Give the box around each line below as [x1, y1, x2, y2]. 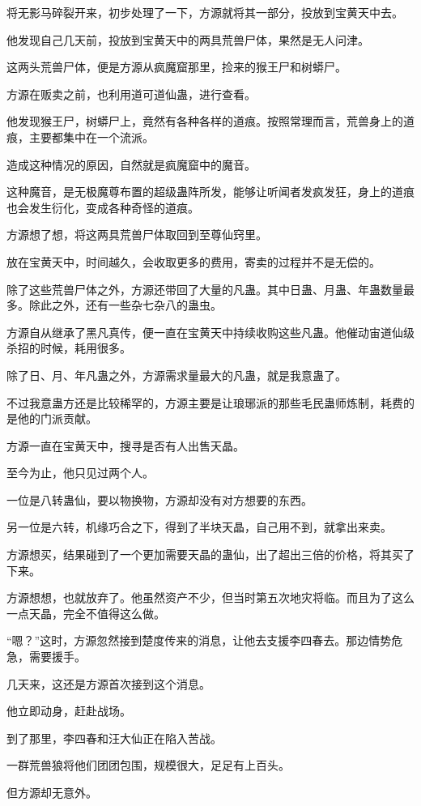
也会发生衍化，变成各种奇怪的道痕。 [6, 198, 199, 215]
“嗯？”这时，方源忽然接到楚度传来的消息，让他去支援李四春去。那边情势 [6, 632, 392, 649]
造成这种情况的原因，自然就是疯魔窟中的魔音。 [6, 156, 256, 173]
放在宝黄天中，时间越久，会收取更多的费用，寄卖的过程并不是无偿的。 [6, 253, 381, 270]
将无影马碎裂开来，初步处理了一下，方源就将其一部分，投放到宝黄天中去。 [6, 4, 403, 20]
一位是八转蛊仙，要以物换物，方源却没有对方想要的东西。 [6, 491, 313, 508]
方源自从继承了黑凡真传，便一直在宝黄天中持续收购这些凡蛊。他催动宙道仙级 [6, 323, 415, 340]
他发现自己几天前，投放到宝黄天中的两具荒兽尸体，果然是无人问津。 [6, 31, 369, 48]
